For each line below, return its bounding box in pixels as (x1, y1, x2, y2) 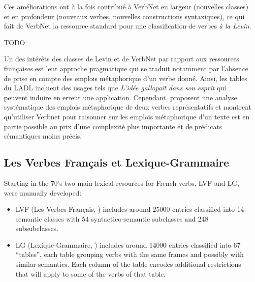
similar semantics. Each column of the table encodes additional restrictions (15, 259, 241, 269)
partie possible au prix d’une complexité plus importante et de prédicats (4, 121, 222, 131)
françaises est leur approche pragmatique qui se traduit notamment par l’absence (4, 63, 249, 73)
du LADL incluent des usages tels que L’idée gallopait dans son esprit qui (4, 83, 226, 93)
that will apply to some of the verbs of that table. (15, 268, 166, 279)
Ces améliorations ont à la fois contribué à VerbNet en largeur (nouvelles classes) (4, 1, 249, 11)
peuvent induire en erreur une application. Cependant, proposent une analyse (4, 92, 237, 102)
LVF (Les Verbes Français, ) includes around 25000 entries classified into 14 (15, 204, 244, 214)
